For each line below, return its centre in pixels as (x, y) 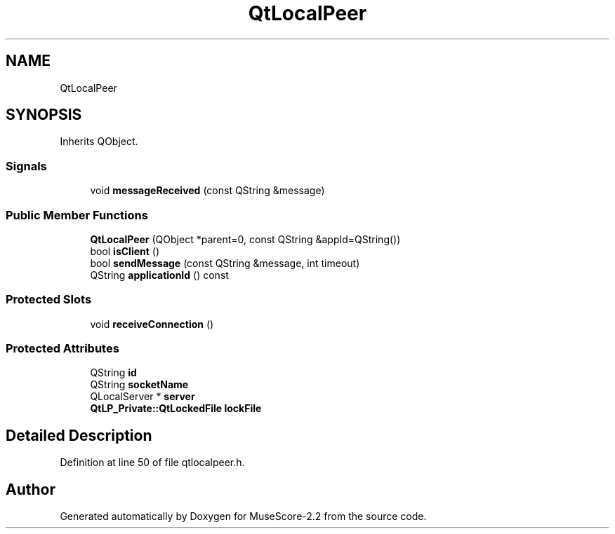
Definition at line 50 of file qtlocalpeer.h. (152, 463)
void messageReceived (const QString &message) (207, 191)
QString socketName (139, 385)
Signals (26, 166)
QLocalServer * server (143, 397)
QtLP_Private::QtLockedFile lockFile (176, 409)
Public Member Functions (77, 215)
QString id (113, 373)
